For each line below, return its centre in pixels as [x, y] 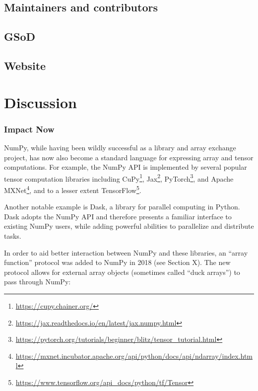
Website [25, 65]
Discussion [40, 102]
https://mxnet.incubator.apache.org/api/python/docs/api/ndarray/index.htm [134, 356]
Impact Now [29, 129]
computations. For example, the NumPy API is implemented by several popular [126, 167]
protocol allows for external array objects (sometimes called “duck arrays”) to [122, 272]
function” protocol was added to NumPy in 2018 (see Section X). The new [117, 262]
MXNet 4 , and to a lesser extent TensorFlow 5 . [73, 189]
